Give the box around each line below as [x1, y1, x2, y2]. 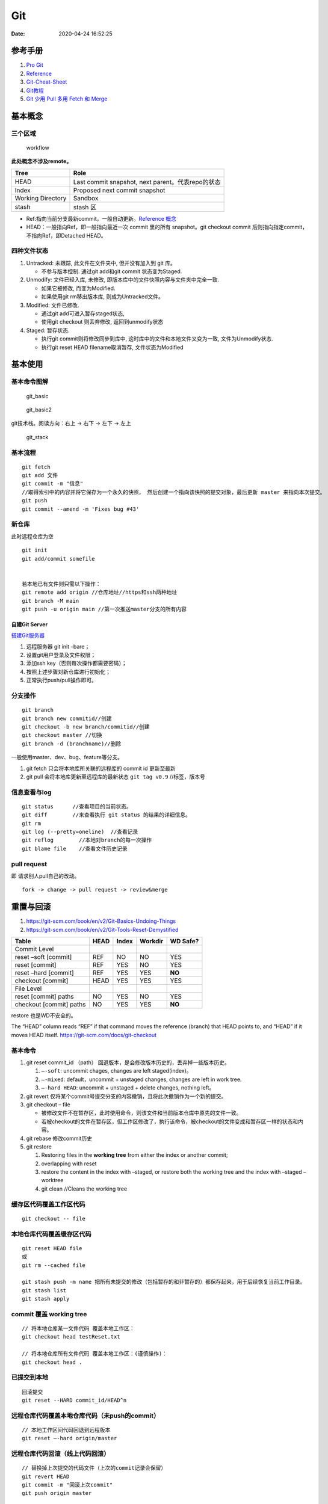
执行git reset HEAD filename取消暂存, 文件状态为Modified [41, 344, 184, 351]
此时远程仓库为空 [11, 532, 54, 540]
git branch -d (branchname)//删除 [22, 740, 122, 747]
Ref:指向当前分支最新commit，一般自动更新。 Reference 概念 [26, 215, 177, 222]
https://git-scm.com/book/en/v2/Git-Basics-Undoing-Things [26, 917, 176, 925]
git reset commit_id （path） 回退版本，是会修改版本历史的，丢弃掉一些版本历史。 [26, 1059, 230, 1066]
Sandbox [73, 194, 99, 202]
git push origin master [22, 1490, 92, 1497]
